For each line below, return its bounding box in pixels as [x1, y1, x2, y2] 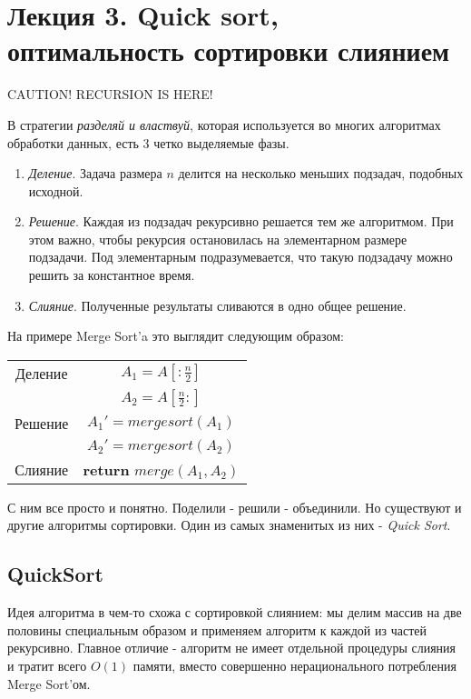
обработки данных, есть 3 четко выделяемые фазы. [7, 133, 289, 152]
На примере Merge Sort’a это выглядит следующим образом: [7, 326, 344, 345]
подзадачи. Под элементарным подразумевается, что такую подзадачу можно [28, 247, 453, 266]
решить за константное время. [28, 265, 195, 285]
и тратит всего [7, 656, 87, 675]
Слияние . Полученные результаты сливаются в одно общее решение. [28, 295, 407, 315]
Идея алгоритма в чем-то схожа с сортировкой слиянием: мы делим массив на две [7, 603, 462, 622]
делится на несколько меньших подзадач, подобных [178, 164, 464, 183]
